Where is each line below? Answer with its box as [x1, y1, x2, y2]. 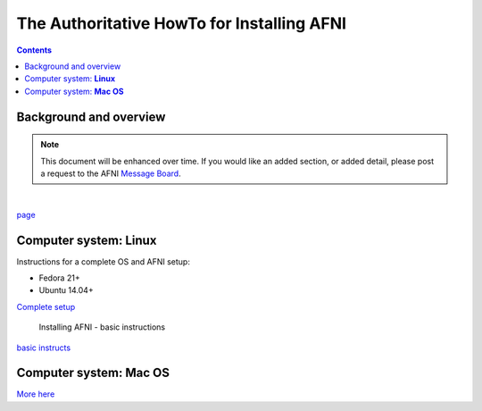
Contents [16, 45, 53, 55]
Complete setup [16, 301, 76, 312]
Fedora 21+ [38, 273, 80, 283]
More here [16, 389, 55, 399]
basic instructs [16, 342, 71, 353]
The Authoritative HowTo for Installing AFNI [16, 13, 347, 33]
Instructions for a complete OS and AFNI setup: [16, 256, 191, 267]
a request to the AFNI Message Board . [40, 168, 182, 179]
